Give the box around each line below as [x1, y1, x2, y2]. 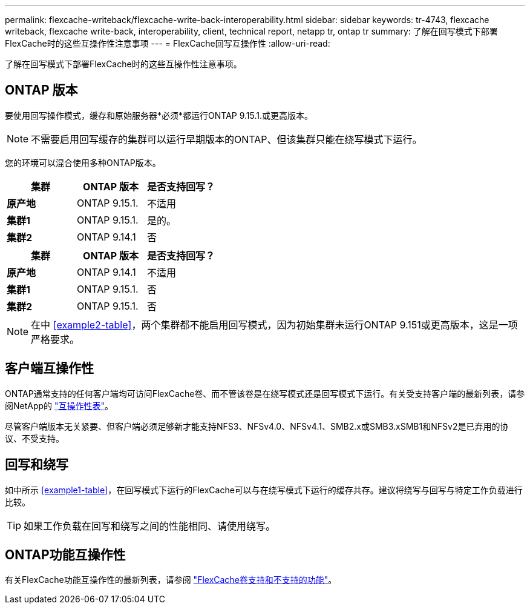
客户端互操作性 [5, 361, 94, 376]
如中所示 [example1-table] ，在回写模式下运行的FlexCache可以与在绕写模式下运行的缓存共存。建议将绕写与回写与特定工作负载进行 [5, 484, 523, 495]
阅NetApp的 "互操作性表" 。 [5, 400, 114, 411]
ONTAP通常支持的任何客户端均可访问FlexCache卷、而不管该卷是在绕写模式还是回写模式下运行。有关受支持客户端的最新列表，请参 [5, 388, 525, 399]
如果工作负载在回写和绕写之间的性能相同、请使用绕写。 [24, 519, 276, 532]
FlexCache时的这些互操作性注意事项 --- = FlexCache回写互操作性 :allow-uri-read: [5, 38, 330, 48]
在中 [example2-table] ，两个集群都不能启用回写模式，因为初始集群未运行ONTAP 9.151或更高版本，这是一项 [31, 318, 518, 331]
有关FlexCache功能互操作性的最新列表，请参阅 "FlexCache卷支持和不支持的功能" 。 [5, 574, 337, 585]
